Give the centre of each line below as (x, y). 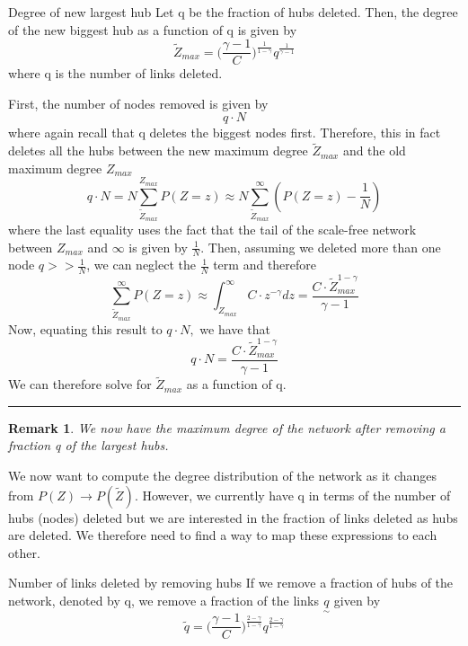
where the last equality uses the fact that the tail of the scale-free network (212, 229)
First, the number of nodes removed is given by (138, 103)
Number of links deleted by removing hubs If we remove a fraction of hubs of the (231, 583)
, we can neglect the (141, 265)
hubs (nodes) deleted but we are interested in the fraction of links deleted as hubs (233, 517)
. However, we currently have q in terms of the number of (292, 495)
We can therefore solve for (80, 384)
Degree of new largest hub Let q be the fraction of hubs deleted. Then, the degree (233, 12)
